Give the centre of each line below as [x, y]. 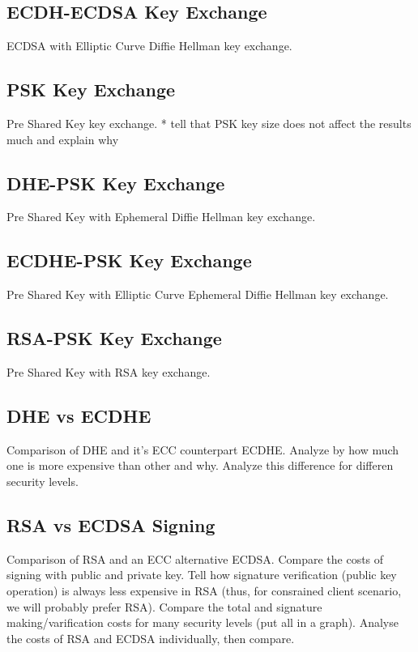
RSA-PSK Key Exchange [114, 338]
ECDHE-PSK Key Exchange [129, 260]
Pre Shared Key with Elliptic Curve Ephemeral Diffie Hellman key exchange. [198, 294]
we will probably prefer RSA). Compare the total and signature [164, 606]
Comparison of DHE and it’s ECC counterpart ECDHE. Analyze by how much [203, 449]
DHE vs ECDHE [79, 415]
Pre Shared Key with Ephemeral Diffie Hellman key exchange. [161, 217]
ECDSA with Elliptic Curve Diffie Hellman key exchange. [149, 46]
